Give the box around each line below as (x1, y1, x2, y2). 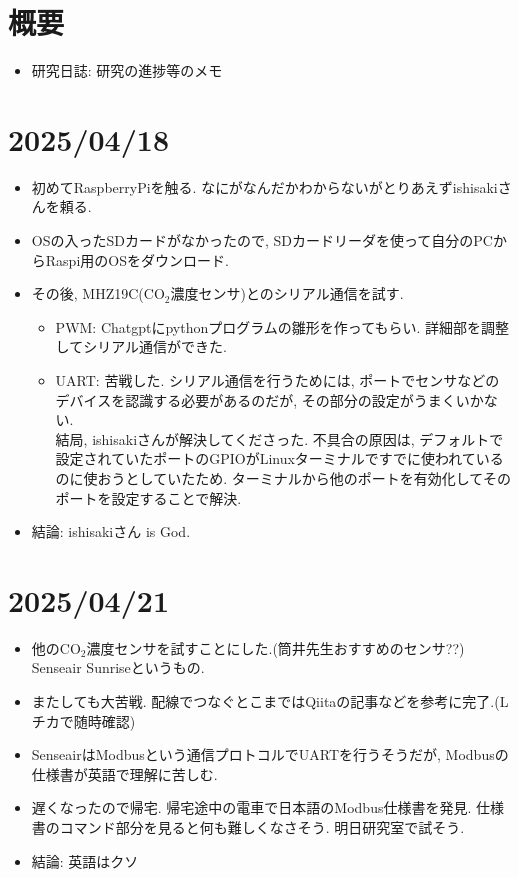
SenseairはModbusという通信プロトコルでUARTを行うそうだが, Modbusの (31, 744, 509, 765)
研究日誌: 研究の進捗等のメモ (31, 60, 223, 81)
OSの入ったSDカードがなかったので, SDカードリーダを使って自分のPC (31, 230, 493, 251)
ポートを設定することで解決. (55, 487, 242, 508)
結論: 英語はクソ (31, 850, 139, 871)
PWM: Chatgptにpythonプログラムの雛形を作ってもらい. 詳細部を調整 (55, 316, 510, 337)
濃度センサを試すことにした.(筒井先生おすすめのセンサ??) (86, 637, 465, 658)
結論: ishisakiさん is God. (31, 521, 191, 542)
